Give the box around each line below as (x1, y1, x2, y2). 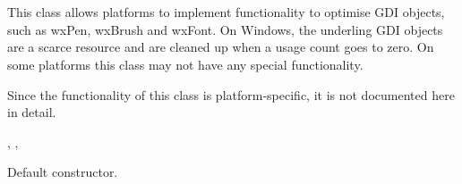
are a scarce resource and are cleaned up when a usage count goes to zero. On (7, 38, 434, 56)
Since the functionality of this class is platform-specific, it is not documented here (7, 85, 455, 104)
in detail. (7, 103, 56, 121)
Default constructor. (7, 163, 118, 181)
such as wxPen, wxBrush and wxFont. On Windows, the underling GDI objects (7, 20, 443, 38)
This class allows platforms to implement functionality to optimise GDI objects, (7, 3, 445, 21)
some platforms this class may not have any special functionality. (7, 54, 364, 73)
